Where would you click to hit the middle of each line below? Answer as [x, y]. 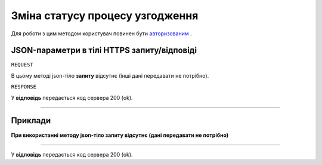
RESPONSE [24, 87]
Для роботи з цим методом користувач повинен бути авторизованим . [101, 33]
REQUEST [22, 65]
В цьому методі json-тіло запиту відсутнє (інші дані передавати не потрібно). [110, 75]
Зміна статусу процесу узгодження [105, 16]
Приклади [31, 120]
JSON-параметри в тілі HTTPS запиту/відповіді [104, 51]
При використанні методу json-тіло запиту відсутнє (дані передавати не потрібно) [120, 135]
